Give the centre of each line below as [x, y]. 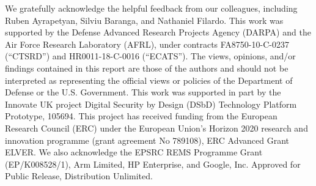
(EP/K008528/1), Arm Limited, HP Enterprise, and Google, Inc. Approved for [153, 164]
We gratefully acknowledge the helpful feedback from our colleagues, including [151, 8]
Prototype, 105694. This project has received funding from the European [141, 116]
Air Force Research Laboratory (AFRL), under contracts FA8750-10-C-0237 [147, 44]
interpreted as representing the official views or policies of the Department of [149, 80]
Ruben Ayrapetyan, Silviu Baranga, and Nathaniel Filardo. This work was [144, 20]
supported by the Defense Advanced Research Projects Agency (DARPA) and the [158, 32]
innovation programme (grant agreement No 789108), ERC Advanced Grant [147, 140]
